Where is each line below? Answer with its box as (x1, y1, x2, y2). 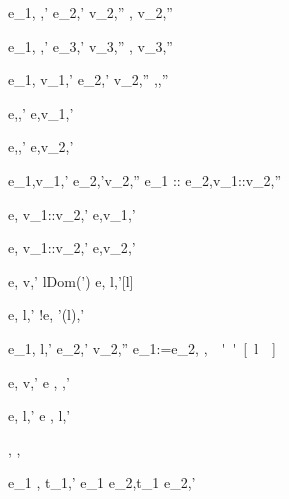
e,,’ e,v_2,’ (8, 136, 74, 157)
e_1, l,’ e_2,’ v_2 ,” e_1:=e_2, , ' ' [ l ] (8, 337, 276, 358)
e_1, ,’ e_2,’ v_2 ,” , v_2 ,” (8, 2, 173, 22)
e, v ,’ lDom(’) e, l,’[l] (8, 270, 134, 291)
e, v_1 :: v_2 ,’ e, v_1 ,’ (8, 203, 136, 224)
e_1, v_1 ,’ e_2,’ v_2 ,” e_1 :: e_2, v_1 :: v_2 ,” (8, 169, 282, 190)
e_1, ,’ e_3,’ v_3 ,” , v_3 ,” (8, 35, 173, 56)
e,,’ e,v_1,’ (8, 102, 74, 123)
